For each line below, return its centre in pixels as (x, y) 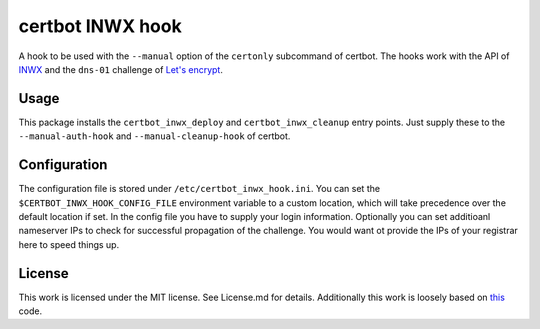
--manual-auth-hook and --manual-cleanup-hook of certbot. (154, 136)
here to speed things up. (69, 244)
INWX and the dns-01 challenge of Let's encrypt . (121, 69)
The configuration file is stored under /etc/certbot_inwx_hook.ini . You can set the (199, 189)
